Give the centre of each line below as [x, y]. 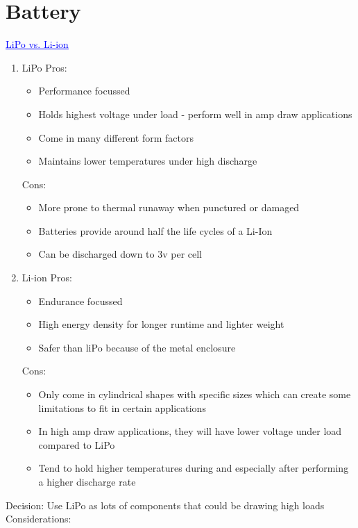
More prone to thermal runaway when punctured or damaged [169, 207]
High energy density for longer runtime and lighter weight [161, 324]
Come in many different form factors [116, 137]
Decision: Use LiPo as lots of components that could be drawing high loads [165, 505]
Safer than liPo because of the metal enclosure [137, 347]
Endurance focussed [80, 300]
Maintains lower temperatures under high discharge [148, 161]
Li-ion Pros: [47, 278]
